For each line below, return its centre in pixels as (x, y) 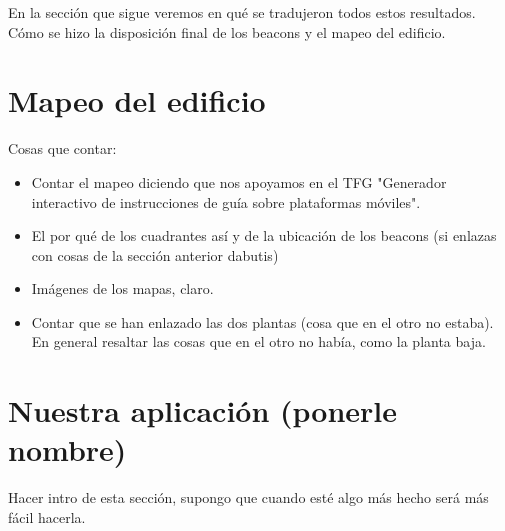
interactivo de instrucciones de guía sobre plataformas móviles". (226, 201)
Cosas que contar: (62, 148)
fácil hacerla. (47, 516)
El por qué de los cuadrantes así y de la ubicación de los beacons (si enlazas (264, 235)
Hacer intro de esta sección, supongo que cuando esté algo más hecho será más (248, 497)
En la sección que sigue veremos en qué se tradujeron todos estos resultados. (242, 12)
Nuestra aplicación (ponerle (203, 410)
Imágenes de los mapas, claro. (122, 288)
